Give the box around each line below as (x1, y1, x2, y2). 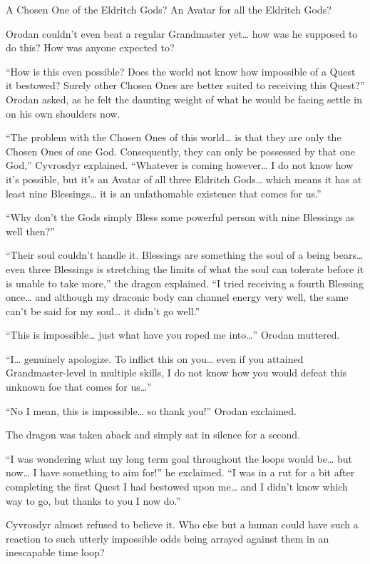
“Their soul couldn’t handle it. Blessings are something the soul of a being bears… (6, 247, 364, 262)
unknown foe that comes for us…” (6, 379, 152, 394)
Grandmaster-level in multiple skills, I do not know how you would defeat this (6, 365, 347, 380)
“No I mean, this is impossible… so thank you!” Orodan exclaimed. (6, 403, 297, 418)
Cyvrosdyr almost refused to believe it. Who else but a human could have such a (6, 517, 359, 532)
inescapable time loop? (6, 545, 105, 560)
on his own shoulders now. (6, 106, 120, 121)
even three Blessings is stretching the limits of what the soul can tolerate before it (6, 261, 364, 276)
